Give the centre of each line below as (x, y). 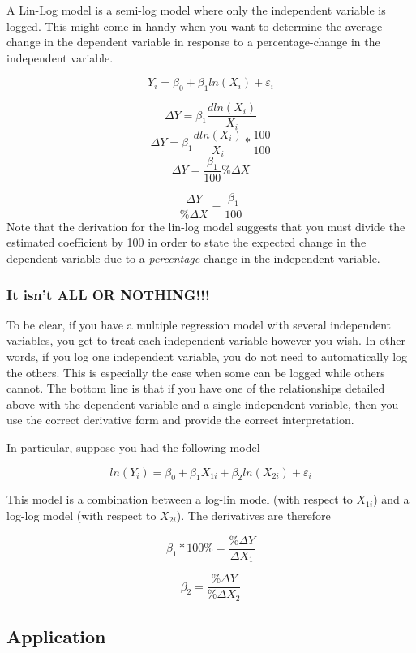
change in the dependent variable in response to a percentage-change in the (193, 42)
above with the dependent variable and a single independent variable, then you (203, 404)
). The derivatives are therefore (253, 515)
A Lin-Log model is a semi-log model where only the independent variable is (196, 10)
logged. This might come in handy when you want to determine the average (195, 26)
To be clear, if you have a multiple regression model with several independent (199, 324)
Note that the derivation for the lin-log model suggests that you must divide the (206, 226)
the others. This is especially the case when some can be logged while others (196, 372)
